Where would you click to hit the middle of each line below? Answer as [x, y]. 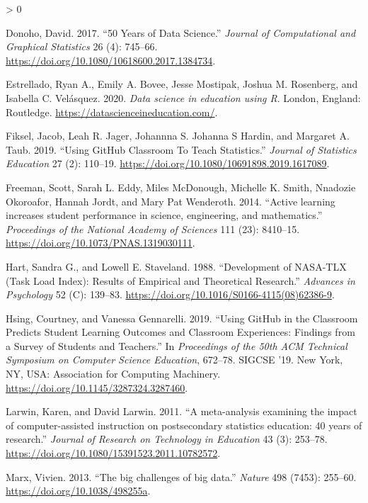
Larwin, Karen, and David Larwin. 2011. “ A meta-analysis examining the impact [182, 411]
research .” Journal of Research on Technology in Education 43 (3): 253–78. [167, 439]
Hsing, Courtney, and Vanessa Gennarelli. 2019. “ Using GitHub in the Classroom [182, 318]
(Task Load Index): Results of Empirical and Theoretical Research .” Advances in [180, 280]
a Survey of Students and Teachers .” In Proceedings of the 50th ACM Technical [177, 345]
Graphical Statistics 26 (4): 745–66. [82, 46]
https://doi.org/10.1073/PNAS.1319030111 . [100, 243]
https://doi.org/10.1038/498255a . [78, 491]
